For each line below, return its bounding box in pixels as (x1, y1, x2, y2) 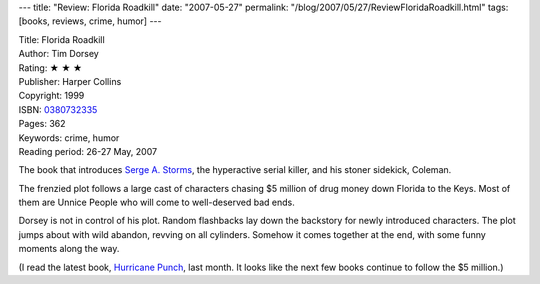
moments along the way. (18, 243, 120, 255)
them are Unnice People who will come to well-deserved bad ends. (18, 196, 295, 209)
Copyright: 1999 (18, 90, 85, 102)
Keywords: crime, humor (18, 131, 120, 144)
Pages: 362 (18, 118, 66, 130)
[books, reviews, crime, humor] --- (18, 15, 162, 27)
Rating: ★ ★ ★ (18, 61, 83, 74)
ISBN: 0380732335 (18, 103, 98, 115)
